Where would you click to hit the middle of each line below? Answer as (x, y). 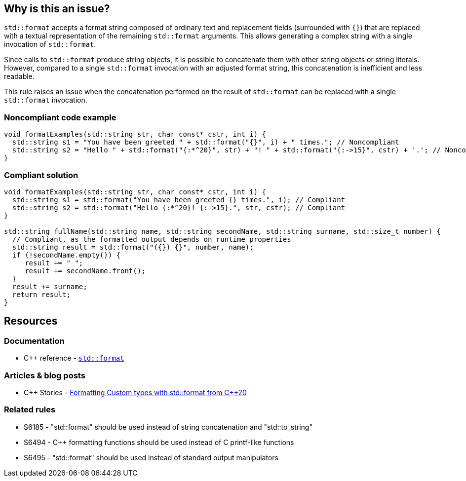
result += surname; (50, 286)
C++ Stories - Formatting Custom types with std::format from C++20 (135, 392)
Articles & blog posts (45, 375)
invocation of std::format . (50, 44)
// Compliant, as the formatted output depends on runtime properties (152, 239)
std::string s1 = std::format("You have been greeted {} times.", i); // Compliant (179, 200)
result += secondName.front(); (85, 271)
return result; (41, 294)
